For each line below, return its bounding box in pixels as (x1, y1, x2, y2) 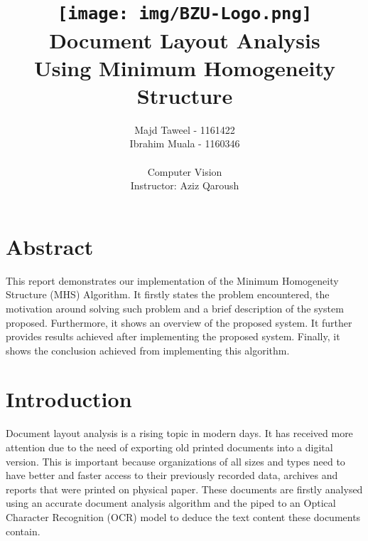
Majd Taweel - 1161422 (134, 122, 235, 137)
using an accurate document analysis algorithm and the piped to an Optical (6, 495, 336, 510)
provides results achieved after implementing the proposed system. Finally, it (6, 329, 340, 344)
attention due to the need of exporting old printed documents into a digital (6, 440, 333, 454)
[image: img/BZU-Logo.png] (57, 4, 313, 24)
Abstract (6, 231, 94, 261)
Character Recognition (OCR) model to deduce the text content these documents (6, 509, 361, 524)
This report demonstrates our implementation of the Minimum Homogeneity (6, 273, 339, 288)
